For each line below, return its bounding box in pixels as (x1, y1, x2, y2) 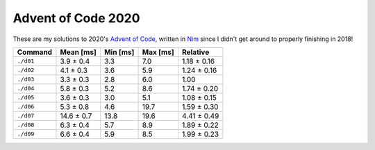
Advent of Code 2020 (12, 10, 140, 26)
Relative (181, 47, 210, 57)
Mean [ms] (60, 47, 97, 57)
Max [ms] (142, 47, 174, 57)
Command (17, 47, 52, 57)
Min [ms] (104, 47, 135, 57)
